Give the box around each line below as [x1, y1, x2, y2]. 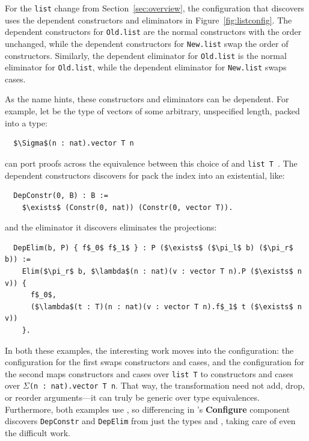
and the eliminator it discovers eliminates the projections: [5, 221, 217, 233]
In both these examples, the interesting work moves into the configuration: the [5, 344, 294, 356]
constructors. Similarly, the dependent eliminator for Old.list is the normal [5, 49, 287, 61]
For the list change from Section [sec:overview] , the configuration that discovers [5, 2, 304, 14]
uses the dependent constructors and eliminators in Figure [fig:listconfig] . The [5, 13, 292, 26]
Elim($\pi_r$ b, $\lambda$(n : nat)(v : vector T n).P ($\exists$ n [22, 267, 302, 276]
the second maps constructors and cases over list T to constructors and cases [5, 367, 293, 380]
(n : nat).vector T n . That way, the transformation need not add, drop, [29, 379, 305, 392]
